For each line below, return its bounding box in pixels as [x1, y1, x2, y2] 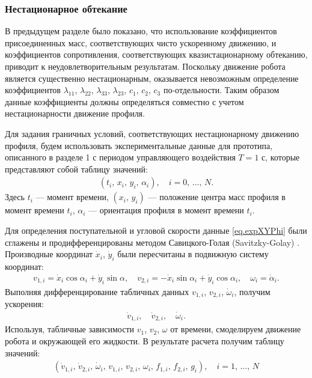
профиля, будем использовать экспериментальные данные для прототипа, [5, 139, 273, 151]
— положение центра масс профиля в [148, 191, 286, 203]
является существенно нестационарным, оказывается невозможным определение [5, 72, 299, 84]
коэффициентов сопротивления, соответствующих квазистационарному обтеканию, [5, 48, 308, 61]
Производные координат [5, 248, 93, 260]
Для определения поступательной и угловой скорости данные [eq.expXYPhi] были [5, 224, 307, 236]
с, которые [262, 151, 300, 163]
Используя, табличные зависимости [5, 323, 135, 335]
